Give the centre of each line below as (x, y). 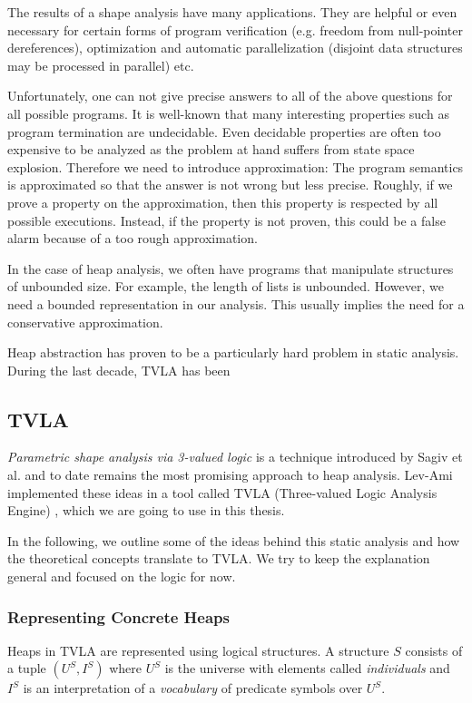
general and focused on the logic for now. (122, 576)
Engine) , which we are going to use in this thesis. (146, 510)
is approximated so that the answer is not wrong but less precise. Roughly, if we (230, 185)
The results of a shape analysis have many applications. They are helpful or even (232, 12)
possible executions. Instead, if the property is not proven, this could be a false (226, 220)
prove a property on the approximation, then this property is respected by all (223, 202)
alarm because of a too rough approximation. (133, 238)
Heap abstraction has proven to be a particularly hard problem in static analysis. (233, 352)
